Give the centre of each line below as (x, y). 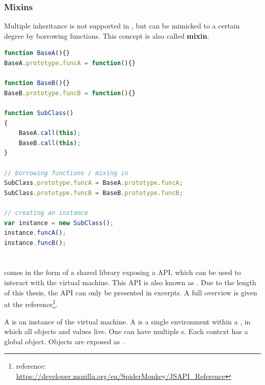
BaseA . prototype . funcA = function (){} (70, 63)
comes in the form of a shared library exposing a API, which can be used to (123, 272)
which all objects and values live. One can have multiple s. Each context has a (126, 331)
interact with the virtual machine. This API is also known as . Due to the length (130, 282)
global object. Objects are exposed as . (64, 341)
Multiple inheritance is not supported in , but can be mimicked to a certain (122, 26)
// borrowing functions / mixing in (66, 173)
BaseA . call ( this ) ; (50, 133)
